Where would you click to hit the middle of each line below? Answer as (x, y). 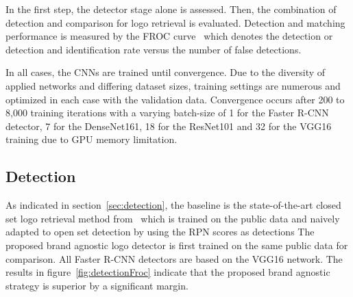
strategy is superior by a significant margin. (97, 285)
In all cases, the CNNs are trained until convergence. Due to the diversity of (166, 72)
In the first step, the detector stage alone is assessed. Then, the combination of (171, 9)
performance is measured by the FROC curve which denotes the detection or (169, 36)
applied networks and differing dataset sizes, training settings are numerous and (173, 85)
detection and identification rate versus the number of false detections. (154, 49)
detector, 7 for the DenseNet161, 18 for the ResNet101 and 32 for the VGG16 (169, 126)
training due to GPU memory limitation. (92, 139)
